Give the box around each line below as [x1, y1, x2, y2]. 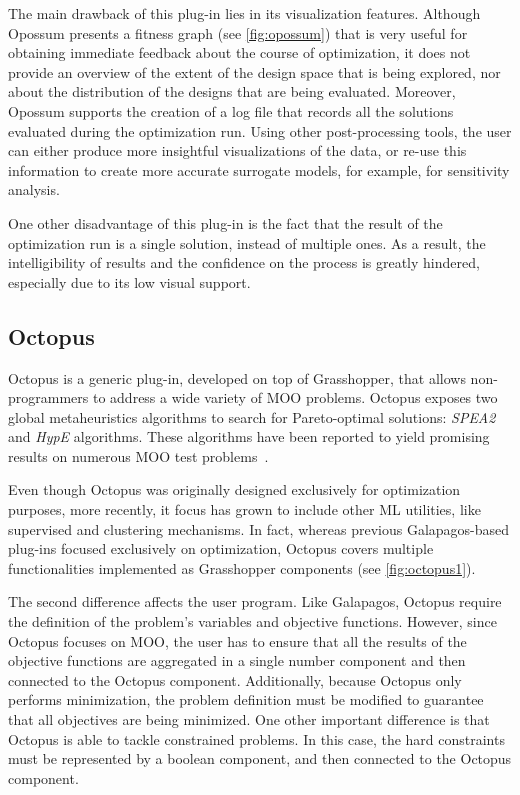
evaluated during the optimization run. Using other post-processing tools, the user [8, 120, 512, 141]
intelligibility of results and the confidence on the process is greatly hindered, [8, 252, 480, 273]
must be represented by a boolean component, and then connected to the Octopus [8, 748, 512, 769]
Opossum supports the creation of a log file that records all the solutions [8, 100, 454, 121]
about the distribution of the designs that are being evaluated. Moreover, [8, 81, 456, 102]
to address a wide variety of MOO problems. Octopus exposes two [92, 387, 498, 408]
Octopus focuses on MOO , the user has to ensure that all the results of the [8, 630, 467, 651]
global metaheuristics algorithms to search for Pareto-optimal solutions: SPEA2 [8, 406, 496, 427]
